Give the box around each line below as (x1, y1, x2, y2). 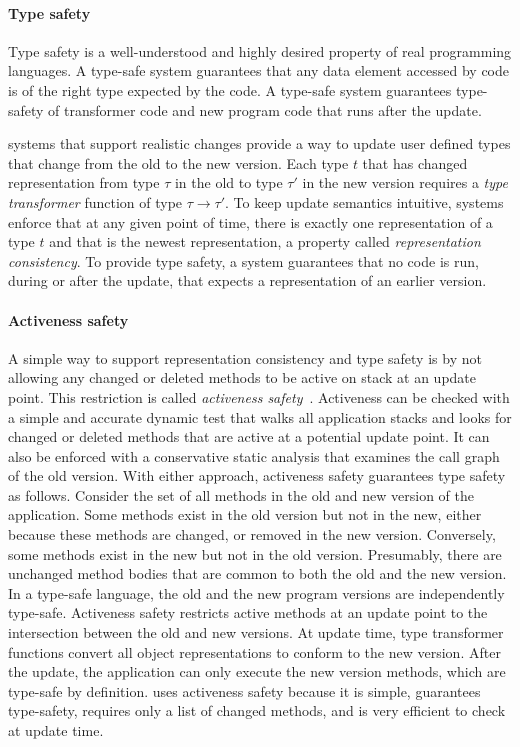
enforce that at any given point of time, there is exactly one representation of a (8, 211, 493, 232)
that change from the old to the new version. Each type (8, 152, 349, 173)
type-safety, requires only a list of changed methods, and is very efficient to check (8, 700, 506, 721)
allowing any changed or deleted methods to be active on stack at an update (8, 367, 477, 388)
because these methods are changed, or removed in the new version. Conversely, (8, 524, 496, 545)
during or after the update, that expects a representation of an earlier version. (8, 270, 487, 291)
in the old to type (174, 172, 283, 193)
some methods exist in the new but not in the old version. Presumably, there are (8, 543, 502, 564)
